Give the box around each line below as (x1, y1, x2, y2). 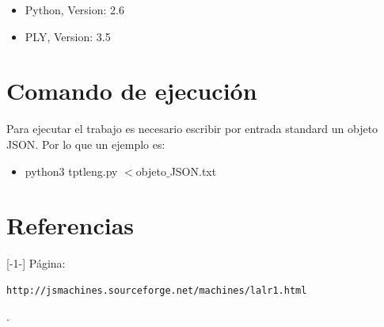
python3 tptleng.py (25, 162, 118, 179)
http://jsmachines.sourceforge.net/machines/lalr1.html (6, 284, 307, 296)
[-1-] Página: (6, 255, 66, 272)
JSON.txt (169, 162, 217, 179)
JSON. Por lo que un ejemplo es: (6, 135, 165, 152)
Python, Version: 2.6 (25, 2, 124, 17)
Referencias (6, 209, 135, 241)
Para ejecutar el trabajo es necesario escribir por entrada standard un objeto (6, 120, 378, 137)
